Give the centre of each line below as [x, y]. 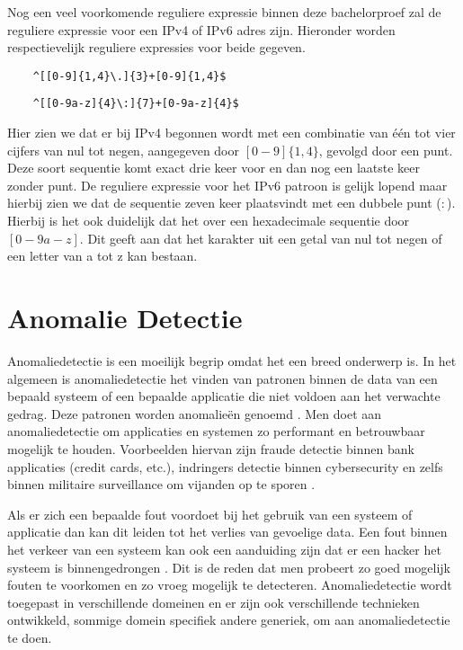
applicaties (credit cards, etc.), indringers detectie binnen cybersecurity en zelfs [225, 466]
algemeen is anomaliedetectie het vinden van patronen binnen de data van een [223, 378]
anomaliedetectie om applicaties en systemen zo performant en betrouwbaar [216, 431]
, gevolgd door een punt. [386, 150]
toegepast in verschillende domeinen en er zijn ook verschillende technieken [214, 602]
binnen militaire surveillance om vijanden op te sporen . [161, 484]
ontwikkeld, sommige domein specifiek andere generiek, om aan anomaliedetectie [229, 620]
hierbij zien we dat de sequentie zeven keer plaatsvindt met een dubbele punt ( [224, 203]
